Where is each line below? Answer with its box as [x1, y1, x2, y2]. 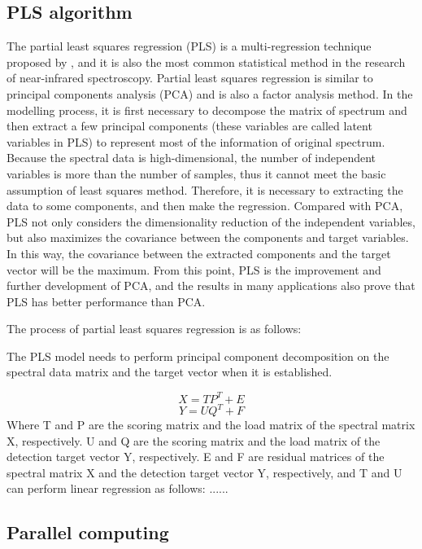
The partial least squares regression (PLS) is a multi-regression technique [7, 37, 372, 55]
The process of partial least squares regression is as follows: [7, 320, 302, 337]
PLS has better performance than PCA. [7, 292, 206, 310]
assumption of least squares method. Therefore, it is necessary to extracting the [7, 181, 403, 198]
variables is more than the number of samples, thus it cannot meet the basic [7, 165, 386, 182]
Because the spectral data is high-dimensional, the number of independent [7, 149, 376, 166]
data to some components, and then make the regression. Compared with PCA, [7, 197, 403, 214]
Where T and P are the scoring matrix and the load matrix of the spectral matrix [7, 416, 415, 433]
